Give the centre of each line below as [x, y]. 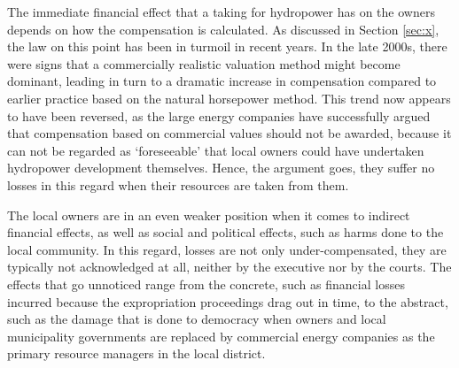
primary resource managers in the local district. [136, 353]
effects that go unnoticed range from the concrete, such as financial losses [206, 284]
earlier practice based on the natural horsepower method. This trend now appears [229, 98]
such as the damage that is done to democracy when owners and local [197, 319]
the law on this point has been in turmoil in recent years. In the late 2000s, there [227, 46]
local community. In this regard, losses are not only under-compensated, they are [227, 249]
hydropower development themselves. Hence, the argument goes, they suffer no [221, 168]
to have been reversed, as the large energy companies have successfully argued [219, 115]
